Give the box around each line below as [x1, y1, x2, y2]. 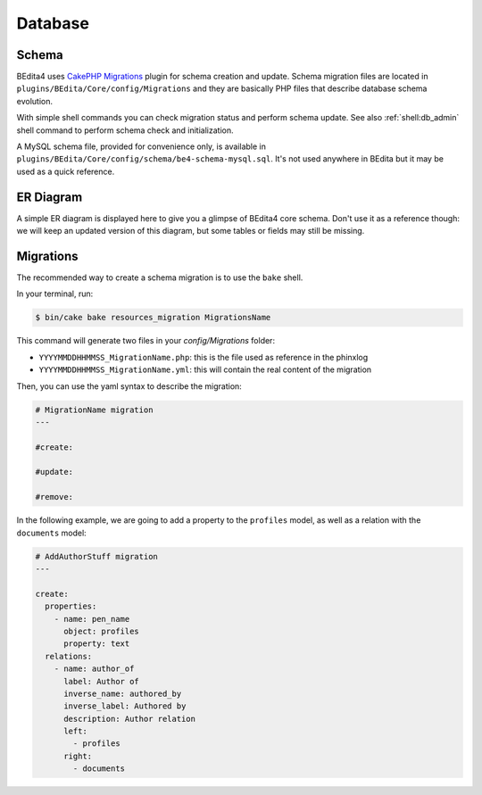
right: [63, 750, 93, 761]
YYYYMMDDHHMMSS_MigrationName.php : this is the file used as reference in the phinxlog [38, 352, 369, 362]
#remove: [35, 492, 74, 502]
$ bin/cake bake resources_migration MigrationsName [35, 312, 271, 323]
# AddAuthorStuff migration [35, 551, 158, 561]
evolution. [16, 95, 54, 106]
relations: [45, 651, 93, 661]
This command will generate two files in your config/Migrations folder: [16, 335, 276, 346]
